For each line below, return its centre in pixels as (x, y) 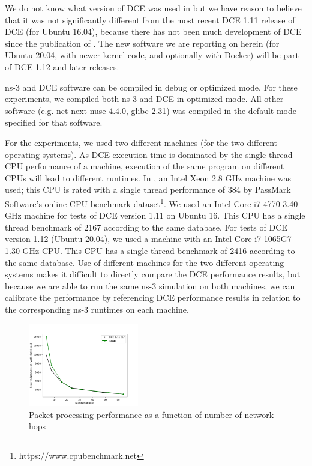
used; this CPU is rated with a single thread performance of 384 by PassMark (148, 189)
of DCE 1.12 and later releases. (62, 66)
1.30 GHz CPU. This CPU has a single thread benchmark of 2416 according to (150, 250)
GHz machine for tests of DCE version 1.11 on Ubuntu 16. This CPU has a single (155, 215)
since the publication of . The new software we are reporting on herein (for (142, 43)
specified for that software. (54, 122)
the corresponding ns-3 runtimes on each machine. (97, 309)
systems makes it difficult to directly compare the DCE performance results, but (153, 274)
